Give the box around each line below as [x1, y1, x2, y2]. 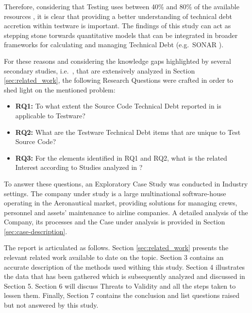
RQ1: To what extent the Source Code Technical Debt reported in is [15, 101, 221, 111]
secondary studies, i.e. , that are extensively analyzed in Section [4, 65, 195, 75]
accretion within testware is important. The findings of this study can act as [4, 20, 231, 31]
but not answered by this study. [4, 300, 99, 310]
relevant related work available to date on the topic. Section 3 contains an [4, 252, 224, 262]
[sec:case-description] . [4, 226, 67, 236]
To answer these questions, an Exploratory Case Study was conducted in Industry [4, 178, 248, 188]
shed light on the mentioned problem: [4, 84, 116, 94]
